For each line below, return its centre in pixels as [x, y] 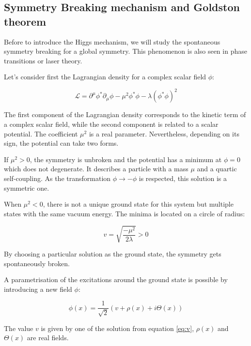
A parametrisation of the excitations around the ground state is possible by [116, 279]
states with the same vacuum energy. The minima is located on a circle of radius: [125, 213]
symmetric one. [27, 188]
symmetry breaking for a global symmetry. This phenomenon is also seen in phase [125, 51]
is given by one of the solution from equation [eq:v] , [118, 328]
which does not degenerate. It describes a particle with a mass [96, 169]
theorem [25, 21]
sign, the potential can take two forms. [61, 143]
